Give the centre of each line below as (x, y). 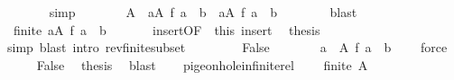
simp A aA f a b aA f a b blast (203, 12)
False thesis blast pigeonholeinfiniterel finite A (202, 64)
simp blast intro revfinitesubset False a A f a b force (227, 47)
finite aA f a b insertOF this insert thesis (167, 29)
